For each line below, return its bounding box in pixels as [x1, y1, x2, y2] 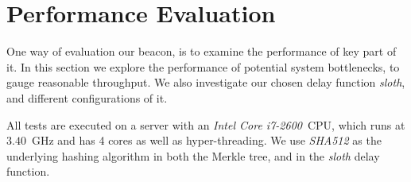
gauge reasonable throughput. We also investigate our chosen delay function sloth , [6, 74, 405, 91]
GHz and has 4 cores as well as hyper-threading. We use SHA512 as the [31, 132, 382, 149]
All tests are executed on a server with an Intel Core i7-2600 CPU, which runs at [6, 116, 405, 133]
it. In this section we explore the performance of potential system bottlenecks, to [6, 58, 400, 75]
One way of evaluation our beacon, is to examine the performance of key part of [6, 43, 397, 60]
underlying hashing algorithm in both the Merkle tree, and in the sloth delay [6, 147, 380, 164]
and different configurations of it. [6, 89, 168, 106]
